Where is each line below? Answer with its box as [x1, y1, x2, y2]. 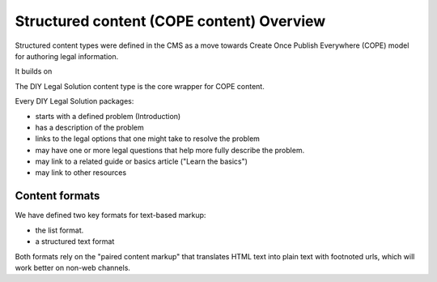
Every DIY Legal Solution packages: [15, 96, 134, 106]
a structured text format [35, 237, 115, 246]
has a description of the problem [35, 122, 145, 132]
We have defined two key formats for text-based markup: [15, 211, 206, 220]
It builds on [15, 66, 53, 76]
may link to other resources [35, 168, 127, 177]
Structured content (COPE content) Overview [15, 12, 326, 30]
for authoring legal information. [15, 51, 119, 61]
